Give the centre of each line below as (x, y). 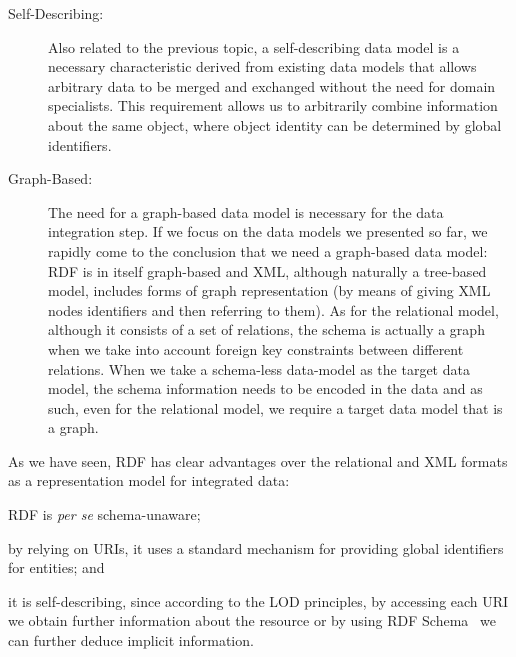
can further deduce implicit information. (131, 640)
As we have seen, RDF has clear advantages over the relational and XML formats (258, 460)
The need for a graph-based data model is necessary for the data (246, 211)
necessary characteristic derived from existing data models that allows (262, 66)
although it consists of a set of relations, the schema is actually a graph (266, 329)
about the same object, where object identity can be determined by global (275, 124)
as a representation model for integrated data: (149, 480)
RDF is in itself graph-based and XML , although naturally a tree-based (267, 270)
